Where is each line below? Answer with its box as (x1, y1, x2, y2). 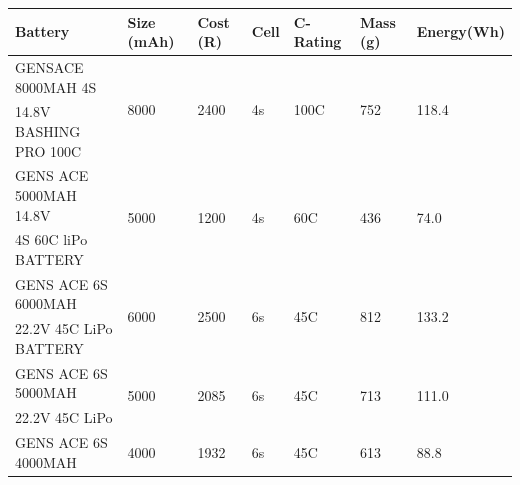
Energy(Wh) (416, 21, 505, 42)
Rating (293, 31, 342, 52)
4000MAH (15, 451, 77, 472)
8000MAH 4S (15, 76, 97, 97)
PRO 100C (15, 140, 82, 161)
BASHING (15, 120, 81, 141)
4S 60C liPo (15, 229, 88, 250)
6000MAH (15, 293, 77, 314)
